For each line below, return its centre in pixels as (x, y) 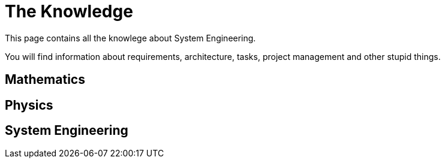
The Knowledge (69, 11)
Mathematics (45, 80)
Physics (29, 105)
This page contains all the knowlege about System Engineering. (130, 38)
